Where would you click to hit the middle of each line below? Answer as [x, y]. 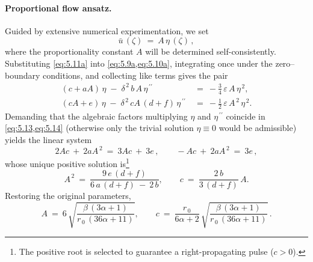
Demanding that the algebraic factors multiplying [96, 116]
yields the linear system [48, 140]
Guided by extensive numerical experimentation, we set [107, 30]
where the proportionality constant [69, 51]
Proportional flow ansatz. [58, 8]
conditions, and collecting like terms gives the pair [135, 75]
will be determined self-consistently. [211, 51]
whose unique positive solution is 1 [67, 163]
